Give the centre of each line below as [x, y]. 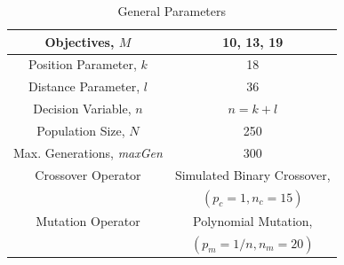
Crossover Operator [88, 174]
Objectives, [80, 41]
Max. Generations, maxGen [88, 152]
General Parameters [172, 11]
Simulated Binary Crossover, [252, 174]
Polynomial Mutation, [253, 220]
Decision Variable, [82, 109]
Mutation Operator [88, 220]
